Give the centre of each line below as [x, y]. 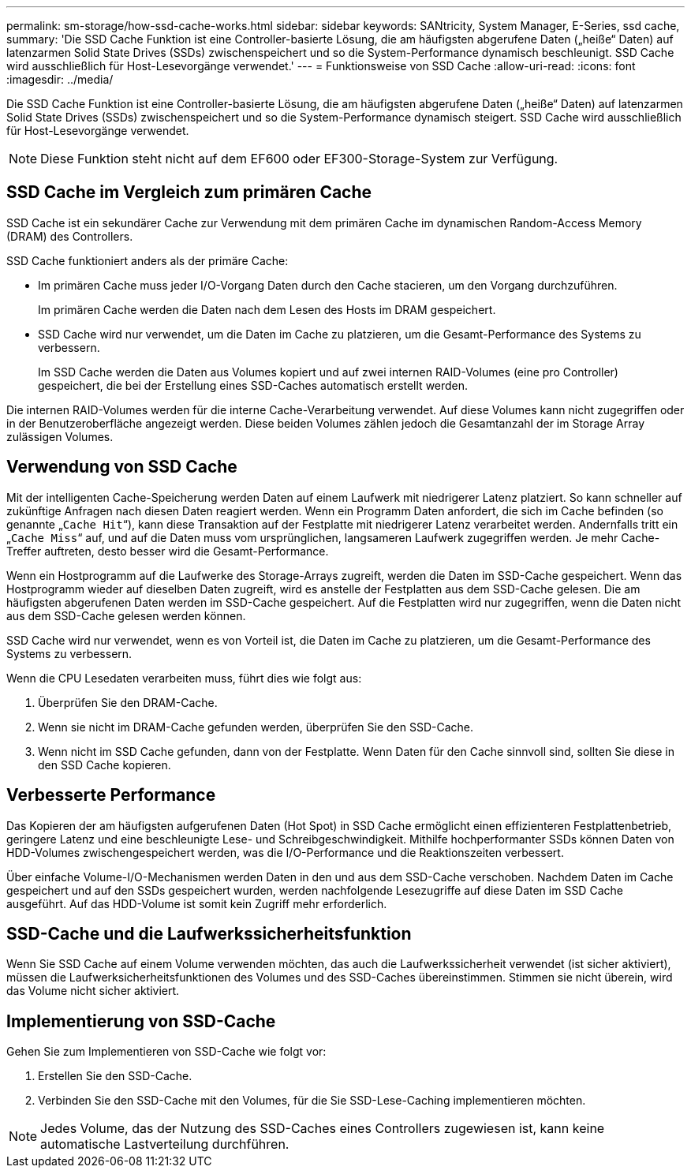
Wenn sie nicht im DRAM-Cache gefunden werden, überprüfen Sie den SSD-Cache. [256, 727]
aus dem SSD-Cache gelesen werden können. [126, 615]
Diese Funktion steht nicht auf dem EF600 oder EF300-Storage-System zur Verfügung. [299, 159]
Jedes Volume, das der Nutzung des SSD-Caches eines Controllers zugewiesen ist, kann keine [323, 1129]
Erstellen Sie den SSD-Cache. [115, 1076]
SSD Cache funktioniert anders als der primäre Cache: [148, 260]
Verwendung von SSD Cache [122, 467]
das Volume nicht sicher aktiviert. [93, 991]
